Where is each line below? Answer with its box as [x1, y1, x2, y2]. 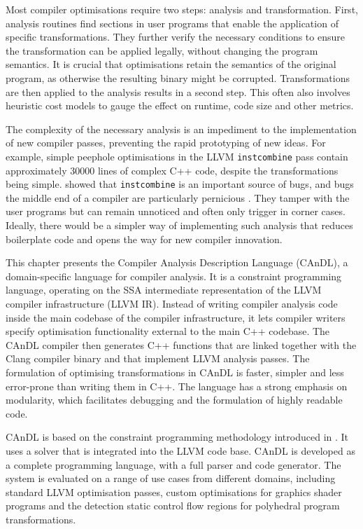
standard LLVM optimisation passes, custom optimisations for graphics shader [6, 484, 342, 499]
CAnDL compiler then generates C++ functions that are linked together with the [6, 337, 357, 352]
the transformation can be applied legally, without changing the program [6, 43, 318, 57]
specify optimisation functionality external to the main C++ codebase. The [6, 324, 330, 338]
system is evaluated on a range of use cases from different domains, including [6, 471, 336, 486]
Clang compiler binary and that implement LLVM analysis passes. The [6, 351, 310, 366]
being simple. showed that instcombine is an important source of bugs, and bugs [6, 177, 354, 191]
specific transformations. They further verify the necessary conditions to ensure [6, 29, 345, 44]
